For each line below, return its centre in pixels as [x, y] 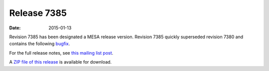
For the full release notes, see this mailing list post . [61, 53]
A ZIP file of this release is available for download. [61, 62]
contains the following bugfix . [40, 44]
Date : [15, 28]
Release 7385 [38, 13]
